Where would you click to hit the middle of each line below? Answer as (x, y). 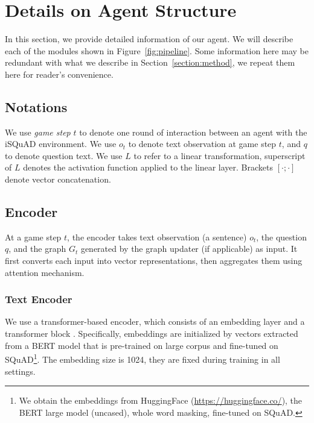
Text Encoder (39, 299)
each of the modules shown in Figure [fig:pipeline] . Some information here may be (157, 50)
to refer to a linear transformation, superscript (219, 155)
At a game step (33, 237)
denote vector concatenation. (58, 179)
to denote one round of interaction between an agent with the (193, 132)
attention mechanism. (45, 272)
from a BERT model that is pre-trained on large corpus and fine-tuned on (142, 345)
